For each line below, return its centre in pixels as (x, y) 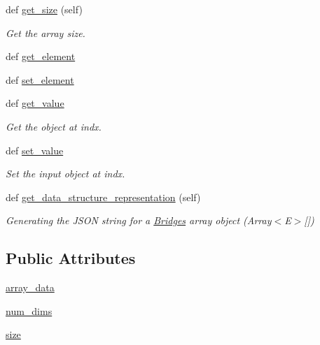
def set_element (40, 79)
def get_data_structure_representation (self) (103, 197)
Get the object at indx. (54, 126)
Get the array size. (46, 32)
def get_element (41, 56)
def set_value (35, 150)
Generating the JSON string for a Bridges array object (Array (139, 220)
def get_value (35, 103)
